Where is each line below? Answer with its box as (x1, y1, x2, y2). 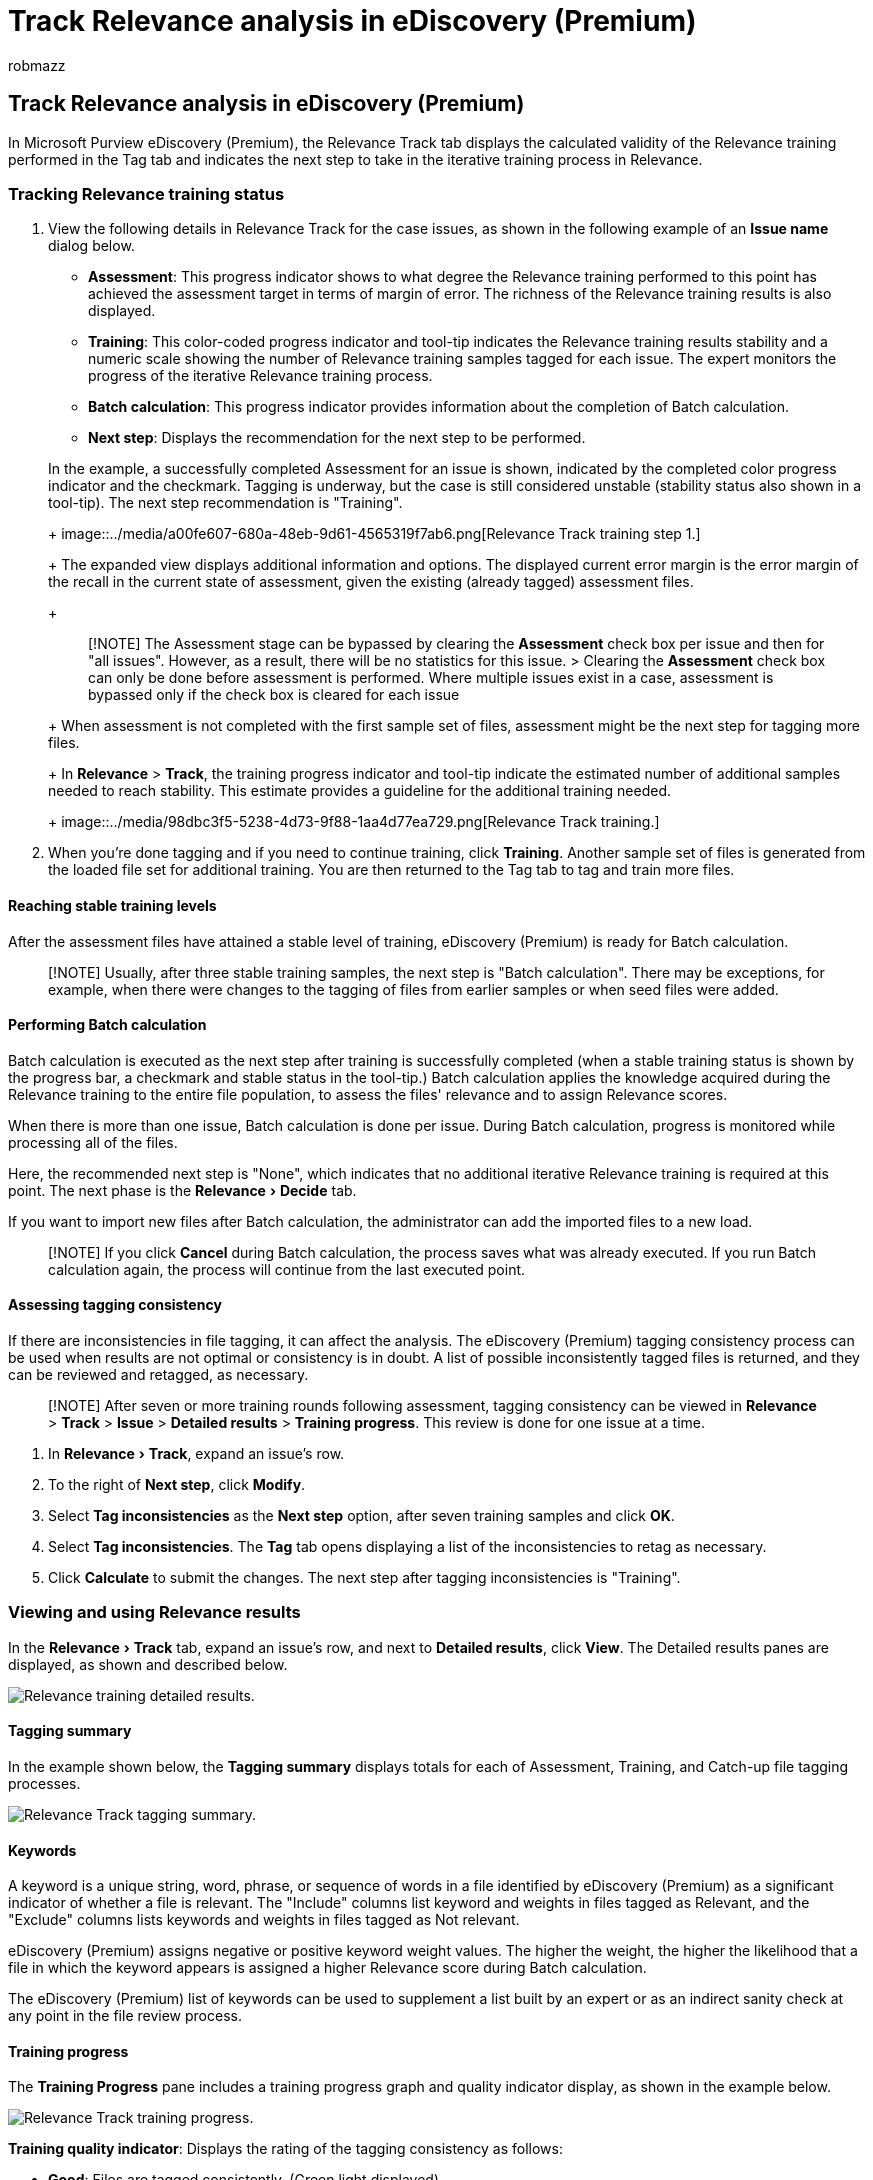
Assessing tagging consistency (8, 1296, 222, 1314)
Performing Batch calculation (8, 1016, 207, 1034)
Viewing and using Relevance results (8, 1602, 301, 1623)
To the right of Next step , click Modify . (48, 1476, 306, 1493)
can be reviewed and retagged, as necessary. (8, 1366, 309, 1383)
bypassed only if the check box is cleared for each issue (88, 686, 460, 704)
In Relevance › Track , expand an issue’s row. (48, 1445, 345, 1462)
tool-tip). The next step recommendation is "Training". (48, 494, 403, 512)
